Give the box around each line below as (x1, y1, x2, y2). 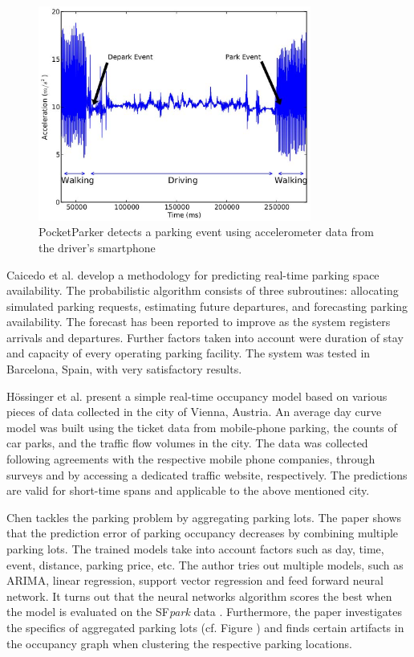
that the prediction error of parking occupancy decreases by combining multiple (6, 524, 399, 541)
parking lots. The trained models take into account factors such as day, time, (6, 541, 384, 557)
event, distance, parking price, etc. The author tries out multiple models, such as (6, 556, 404, 573)
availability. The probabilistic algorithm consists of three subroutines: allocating (6, 282, 399, 299)
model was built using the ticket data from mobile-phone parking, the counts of (6, 418, 397, 435)
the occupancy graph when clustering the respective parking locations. (6, 635, 352, 651)
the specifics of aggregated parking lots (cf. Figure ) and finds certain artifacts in (6, 618, 404, 635)
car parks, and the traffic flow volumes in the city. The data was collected (6, 435, 368, 451)
